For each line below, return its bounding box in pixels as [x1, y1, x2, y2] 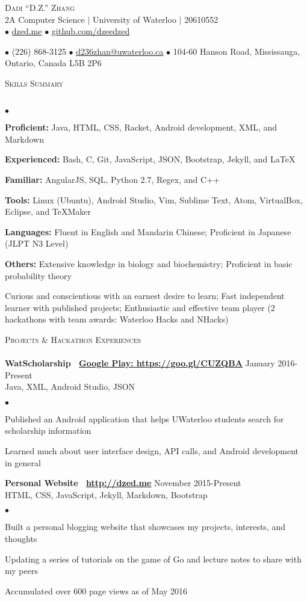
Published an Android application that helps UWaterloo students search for [5, 412, 284, 425]
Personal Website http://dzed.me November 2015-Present [5, 476, 241, 489]
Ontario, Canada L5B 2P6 [5, 57, 102, 69]
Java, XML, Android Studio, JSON [5, 380, 135, 393]
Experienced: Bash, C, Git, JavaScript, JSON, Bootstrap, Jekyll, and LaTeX [5, 153, 296, 165]
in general [5, 456, 41, 469]
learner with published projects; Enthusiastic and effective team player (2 [5, 301, 275, 313]
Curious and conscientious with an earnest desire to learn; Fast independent [5, 289, 285, 302]
